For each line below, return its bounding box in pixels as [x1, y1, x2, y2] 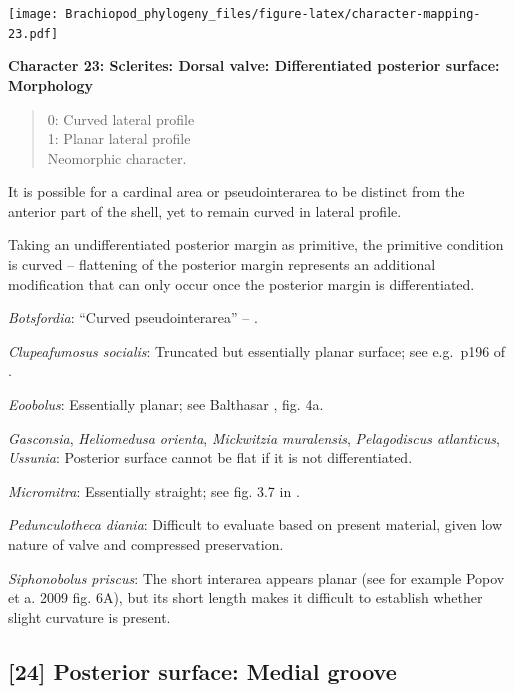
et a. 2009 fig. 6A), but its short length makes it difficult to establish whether [8, 587, 483, 608]
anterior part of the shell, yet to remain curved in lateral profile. [8, 200, 402, 221]
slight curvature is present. [8, 606, 171, 627]
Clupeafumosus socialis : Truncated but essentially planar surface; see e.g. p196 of [8, 340, 506, 361]
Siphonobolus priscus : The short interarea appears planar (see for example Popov [8, 567, 505, 588]
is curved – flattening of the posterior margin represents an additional [8, 254, 436, 275]
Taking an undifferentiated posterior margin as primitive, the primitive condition [8, 234, 504, 255]
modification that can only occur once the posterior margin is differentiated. [8, 273, 475, 294]
